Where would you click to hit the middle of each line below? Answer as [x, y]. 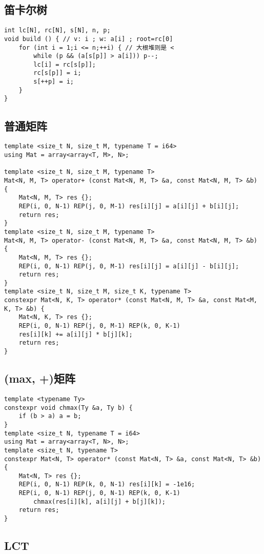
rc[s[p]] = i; [57, 73]
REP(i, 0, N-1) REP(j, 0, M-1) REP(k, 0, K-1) [99, 326]
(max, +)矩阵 [40, 378]
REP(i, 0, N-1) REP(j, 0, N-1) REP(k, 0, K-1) [99, 493]
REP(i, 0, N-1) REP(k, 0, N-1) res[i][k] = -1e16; [107, 484]
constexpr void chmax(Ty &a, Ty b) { [68, 408]
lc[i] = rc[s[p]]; [65, 64]
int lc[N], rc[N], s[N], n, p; [57, 31]
